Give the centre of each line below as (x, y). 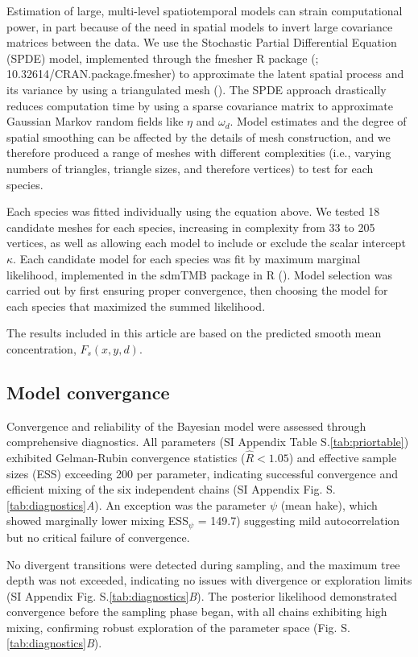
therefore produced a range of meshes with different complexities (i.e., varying (199, 153)
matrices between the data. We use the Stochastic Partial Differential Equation (202, 42)
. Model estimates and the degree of (318, 121)
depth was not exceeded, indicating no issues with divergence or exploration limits (209, 580)
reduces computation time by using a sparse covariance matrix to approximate (200, 105)
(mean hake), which (329, 504)
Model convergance (88, 392)
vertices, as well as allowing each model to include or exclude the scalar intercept (206, 243)
